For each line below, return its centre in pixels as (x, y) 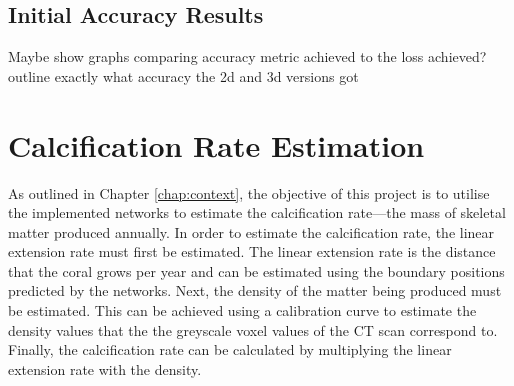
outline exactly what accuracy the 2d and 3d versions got (183, 75)
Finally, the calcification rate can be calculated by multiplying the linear (230, 349)
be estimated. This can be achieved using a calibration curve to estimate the (242, 310)
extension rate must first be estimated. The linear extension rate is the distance (252, 251)
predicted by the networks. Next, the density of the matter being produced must (255, 290)
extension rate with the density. (105, 368)
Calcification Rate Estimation (216, 144)
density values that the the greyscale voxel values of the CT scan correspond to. (253, 329)
